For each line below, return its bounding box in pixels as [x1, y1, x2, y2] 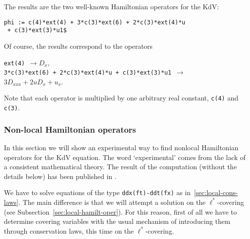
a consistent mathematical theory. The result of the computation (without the [4, 161, 237, 172]
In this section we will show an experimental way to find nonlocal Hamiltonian [4, 142, 239, 152]
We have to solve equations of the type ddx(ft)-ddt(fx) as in [4, 187, 191, 198]
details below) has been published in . [4, 171, 116, 181]
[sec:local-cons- [193, 187, 238, 198]
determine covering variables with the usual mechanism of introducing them [4, 216, 231, 226]
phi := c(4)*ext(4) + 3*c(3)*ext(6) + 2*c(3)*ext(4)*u [4, 19, 186, 26]
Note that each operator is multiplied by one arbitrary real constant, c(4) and [4, 93, 238, 103]
